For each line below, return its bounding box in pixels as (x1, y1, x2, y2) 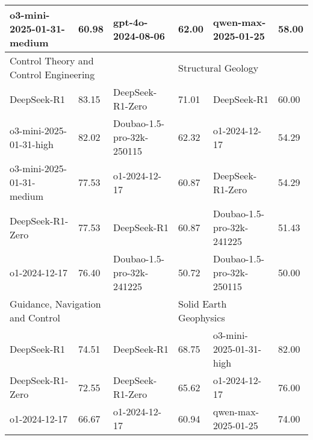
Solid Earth (178, 297, 227, 311)
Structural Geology (178, 60, 259, 75)
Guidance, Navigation (10, 297, 101, 311)
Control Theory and (10, 54, 94, 67)
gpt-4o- (113, 14, 148, 29)
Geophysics (178, 311, 225, 324)
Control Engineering (10, 67, 95, 81)
